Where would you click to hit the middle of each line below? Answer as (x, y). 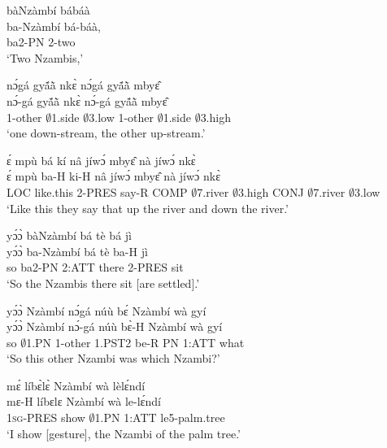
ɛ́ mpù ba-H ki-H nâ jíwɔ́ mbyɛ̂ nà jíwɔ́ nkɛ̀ (114, 176)
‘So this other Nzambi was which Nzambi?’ (113, 358)
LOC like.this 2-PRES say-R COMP (97, 191)
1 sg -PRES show (46, 418)
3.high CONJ (271, 191)
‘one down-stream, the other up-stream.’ (106, 133)
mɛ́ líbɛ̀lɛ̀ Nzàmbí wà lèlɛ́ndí (76, 385)
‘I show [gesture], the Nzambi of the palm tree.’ (124, 433)
